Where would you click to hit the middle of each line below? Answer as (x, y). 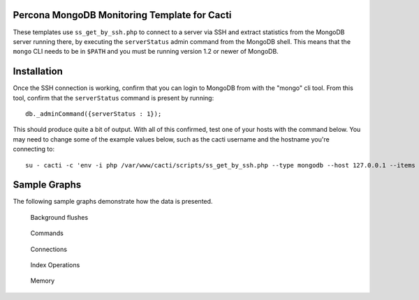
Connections (49, 249)
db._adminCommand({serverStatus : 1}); (94, 114)
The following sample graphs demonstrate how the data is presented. (113, 202)
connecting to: (34, 149)
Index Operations (55, 265)
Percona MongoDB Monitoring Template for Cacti (122, 15)
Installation (38, 72)
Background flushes (59, 217)
